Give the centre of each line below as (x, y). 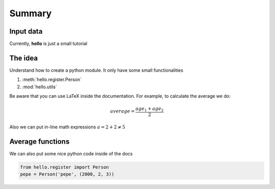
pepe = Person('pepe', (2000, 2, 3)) (67, 174)
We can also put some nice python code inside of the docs (71, 153)
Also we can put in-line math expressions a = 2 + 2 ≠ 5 (67, 127)
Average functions (39, 141)
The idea (24, 58)
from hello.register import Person (64, 167)
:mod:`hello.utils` (40, 87)
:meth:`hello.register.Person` (52, 79)
